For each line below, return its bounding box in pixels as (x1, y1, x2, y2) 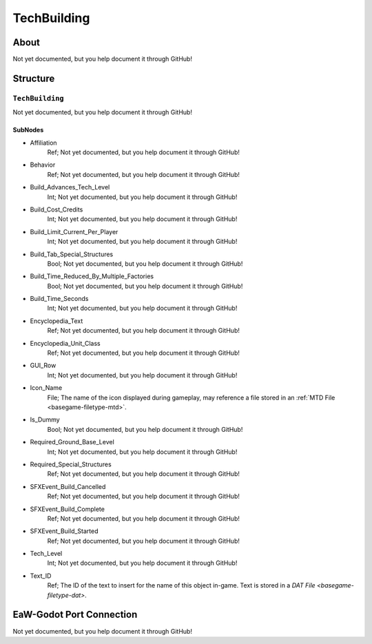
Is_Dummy (30, 415, 60, 424)
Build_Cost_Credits (30, 205, 83, 214)
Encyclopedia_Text (30, 317, 83, 325)
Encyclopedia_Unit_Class (30, 339, 101, 347)
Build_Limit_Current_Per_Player (30, 227, 118, 236)
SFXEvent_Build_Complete (30, 505, 105, 513)
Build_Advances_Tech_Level (30, 183, 110, 191)
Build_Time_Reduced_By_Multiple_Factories (30, 272, 154, 280)
